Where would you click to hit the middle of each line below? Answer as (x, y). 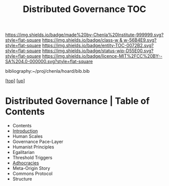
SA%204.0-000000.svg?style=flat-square (49, 62)
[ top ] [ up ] (15, 81)
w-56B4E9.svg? (140, 40)
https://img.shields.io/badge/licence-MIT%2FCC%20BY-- (102, 56)
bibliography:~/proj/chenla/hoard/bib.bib (48, 71)
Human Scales (27, 136)
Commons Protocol (32, 173)
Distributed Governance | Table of (77, 101)
